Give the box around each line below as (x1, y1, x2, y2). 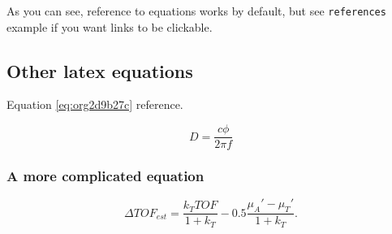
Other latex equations (6, 58, 193, 83)
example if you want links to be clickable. (6, 18, 213, 35)
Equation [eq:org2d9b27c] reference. (6, 96, 183, 113)
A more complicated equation (6, 166, 205, 186)
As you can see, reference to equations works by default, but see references (6, 2, 386, 19)
